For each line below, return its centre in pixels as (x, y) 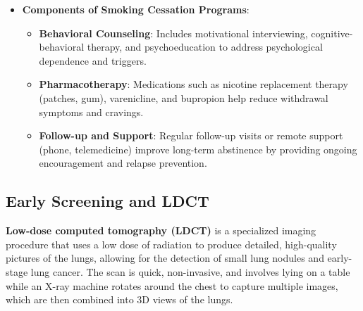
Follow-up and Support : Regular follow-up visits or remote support (191, 135)
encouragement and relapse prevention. (123, 163)
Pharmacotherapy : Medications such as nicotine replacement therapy (193, 84)
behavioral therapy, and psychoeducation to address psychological (181, 47)
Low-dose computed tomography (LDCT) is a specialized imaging (161, 230)
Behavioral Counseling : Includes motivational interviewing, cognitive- (196, 33)
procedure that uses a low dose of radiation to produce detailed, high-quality (171, 244)
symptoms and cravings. (91, 112)
